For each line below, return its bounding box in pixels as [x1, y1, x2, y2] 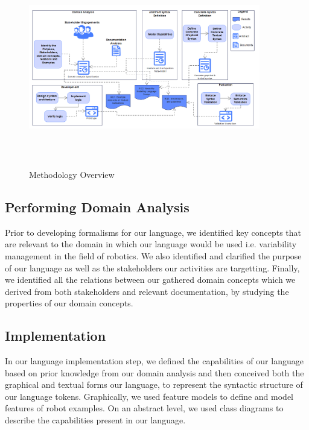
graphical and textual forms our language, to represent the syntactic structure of [5, 378, 303, 391]
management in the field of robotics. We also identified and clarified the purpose [5, 249, 302, 262]
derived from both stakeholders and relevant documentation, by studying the [5, 285, 289, 297]
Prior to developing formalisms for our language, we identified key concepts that [5, 226, 302, 238]
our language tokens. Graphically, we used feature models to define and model [5, 390, 294, 402]
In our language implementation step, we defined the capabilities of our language [5, 355, 304, 367]
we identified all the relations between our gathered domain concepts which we [5, 273, 296, 286]
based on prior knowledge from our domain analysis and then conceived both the [5, 366, 304, 379]
